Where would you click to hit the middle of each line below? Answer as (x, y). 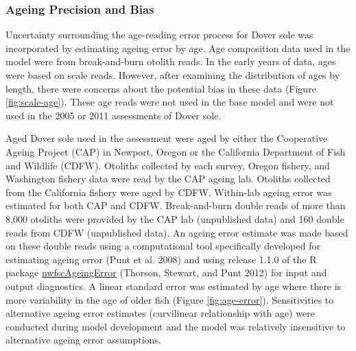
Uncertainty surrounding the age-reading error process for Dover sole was (159, 35)
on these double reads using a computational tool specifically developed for (163, 246)
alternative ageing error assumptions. (83, 340)
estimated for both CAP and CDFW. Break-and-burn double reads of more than (176, 205)
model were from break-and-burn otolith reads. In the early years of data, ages (171, 61)
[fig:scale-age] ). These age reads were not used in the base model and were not (170, 102)
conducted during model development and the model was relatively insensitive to (176, 326)
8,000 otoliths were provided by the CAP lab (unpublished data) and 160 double (175, 218)
